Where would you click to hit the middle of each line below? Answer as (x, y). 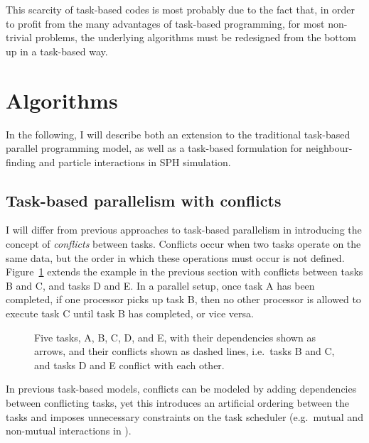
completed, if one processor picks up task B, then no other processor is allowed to (183, 299)
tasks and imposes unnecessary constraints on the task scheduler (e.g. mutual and (184, 416)
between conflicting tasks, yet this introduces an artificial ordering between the (178, 403)
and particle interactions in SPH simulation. (135, 162)
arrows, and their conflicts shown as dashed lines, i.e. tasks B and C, (184, 351)
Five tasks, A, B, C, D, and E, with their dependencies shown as (175, 337)
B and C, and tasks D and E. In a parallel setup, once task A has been (160, 285)
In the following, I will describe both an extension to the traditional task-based (178, 134)
